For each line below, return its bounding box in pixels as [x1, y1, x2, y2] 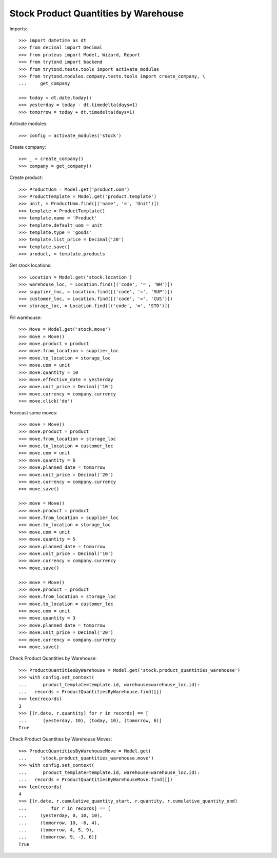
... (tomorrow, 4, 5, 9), [18, 827, 95, 833]
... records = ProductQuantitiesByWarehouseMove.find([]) [18, 777, 173, 783]
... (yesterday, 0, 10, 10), [18, 813, 103, 819]
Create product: [9, 174, 43, 181]
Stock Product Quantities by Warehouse [9, 8, 184, 19]
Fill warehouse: [9, 314, 42, 321]
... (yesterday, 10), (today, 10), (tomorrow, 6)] [18, 717, 162, 723]
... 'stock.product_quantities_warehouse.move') [18, 755, 154, 761]
